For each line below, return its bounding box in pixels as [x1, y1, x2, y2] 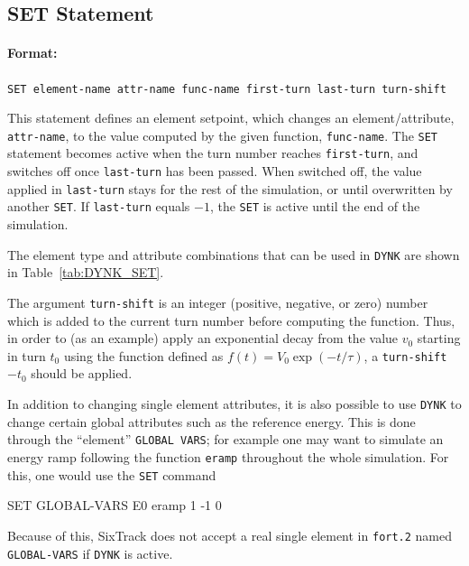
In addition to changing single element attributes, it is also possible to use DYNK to [7, 394, 462, 413]
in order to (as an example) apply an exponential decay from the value [7, 329, 399, 348]
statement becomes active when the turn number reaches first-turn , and [7, 144, 418, 162]
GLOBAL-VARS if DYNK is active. [7, 543, 173, 562]
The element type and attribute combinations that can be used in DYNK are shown [7, 245, 460, 264]
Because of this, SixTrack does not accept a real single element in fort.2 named [7, 525, 453, 544]
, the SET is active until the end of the [209, 197, 420, 216]
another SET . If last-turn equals [7, 197, 190, 216]
